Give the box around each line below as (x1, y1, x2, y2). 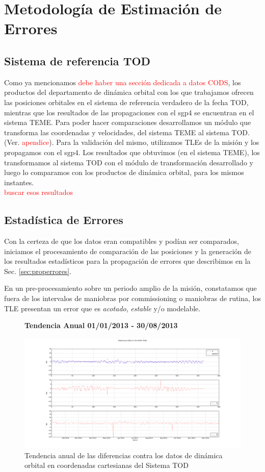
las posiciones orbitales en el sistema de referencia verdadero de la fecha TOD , (4, 96, 249, 107)
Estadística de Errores (4, 212, 123, 228)
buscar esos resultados (4, 187, 73, 197)
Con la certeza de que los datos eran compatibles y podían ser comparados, (4, 236, 239, 246)
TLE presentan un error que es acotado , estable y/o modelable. (4, 303, 201, 313)
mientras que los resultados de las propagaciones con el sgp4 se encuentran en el (4, 107, 254, 117)
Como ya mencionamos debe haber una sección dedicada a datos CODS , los (4, 77, 241, 87)
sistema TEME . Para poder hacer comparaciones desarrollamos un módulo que (4, 117, 251, 128)
